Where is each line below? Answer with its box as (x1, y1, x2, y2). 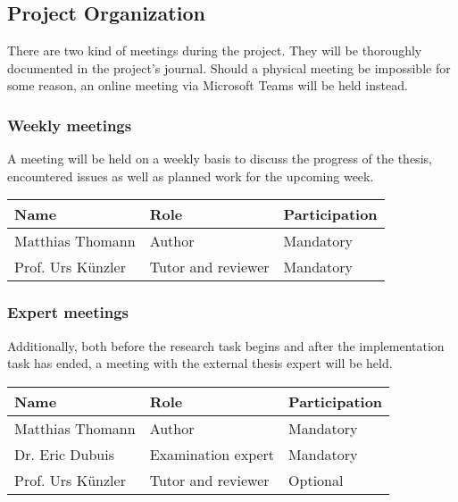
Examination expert (149, 443, 275, 464)
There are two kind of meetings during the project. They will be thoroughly (7, 41, 422, 60)
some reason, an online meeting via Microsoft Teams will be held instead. (7, 76, 408, 95)
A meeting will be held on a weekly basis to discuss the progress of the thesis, (7, 149, 432, 168)
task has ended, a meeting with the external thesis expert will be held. (7, 354, 393, 372)
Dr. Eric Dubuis (14, 443, 114, 464)
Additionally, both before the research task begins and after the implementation (7, 336, 445, 355)
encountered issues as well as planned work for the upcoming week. (7, 166, 374, 185)
